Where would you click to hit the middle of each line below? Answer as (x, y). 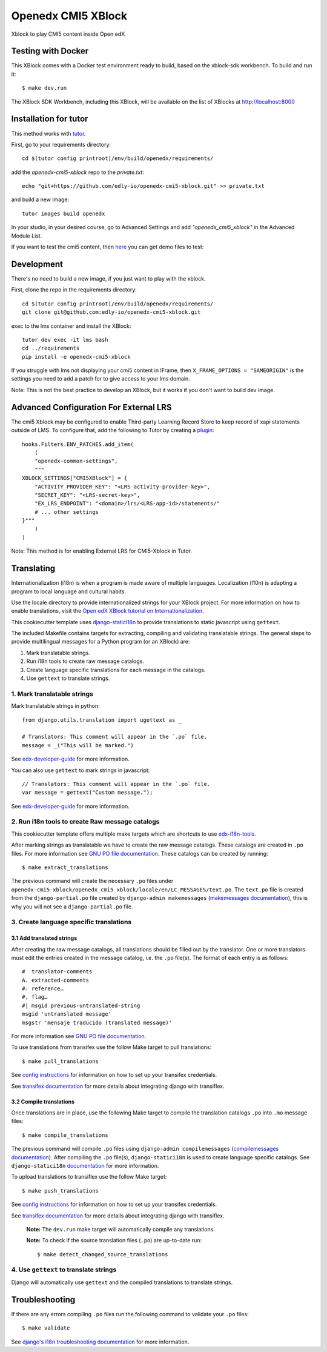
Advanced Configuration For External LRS (91, 407)
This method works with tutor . (48, 133)
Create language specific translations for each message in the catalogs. (116, 670)
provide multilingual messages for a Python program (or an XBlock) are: (101, 642)
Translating (33, 569)
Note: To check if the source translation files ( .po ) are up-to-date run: (114, 1240)
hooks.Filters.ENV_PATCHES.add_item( (78, 444)
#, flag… (35, 997)
